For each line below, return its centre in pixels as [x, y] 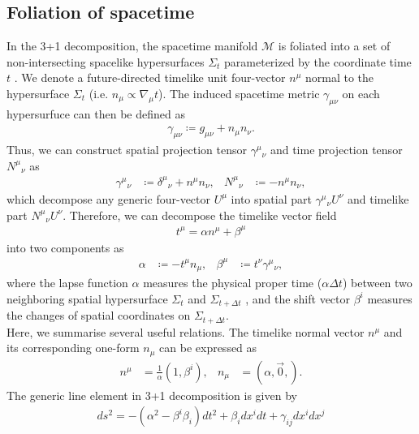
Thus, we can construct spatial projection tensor [127, 150]
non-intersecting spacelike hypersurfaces [106, 61]
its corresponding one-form [73, 348]
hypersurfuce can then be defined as [96, 113]
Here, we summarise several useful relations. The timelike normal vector [186, 331]
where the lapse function [67, 283]
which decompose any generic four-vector [109, 198]
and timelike [378, 198]
